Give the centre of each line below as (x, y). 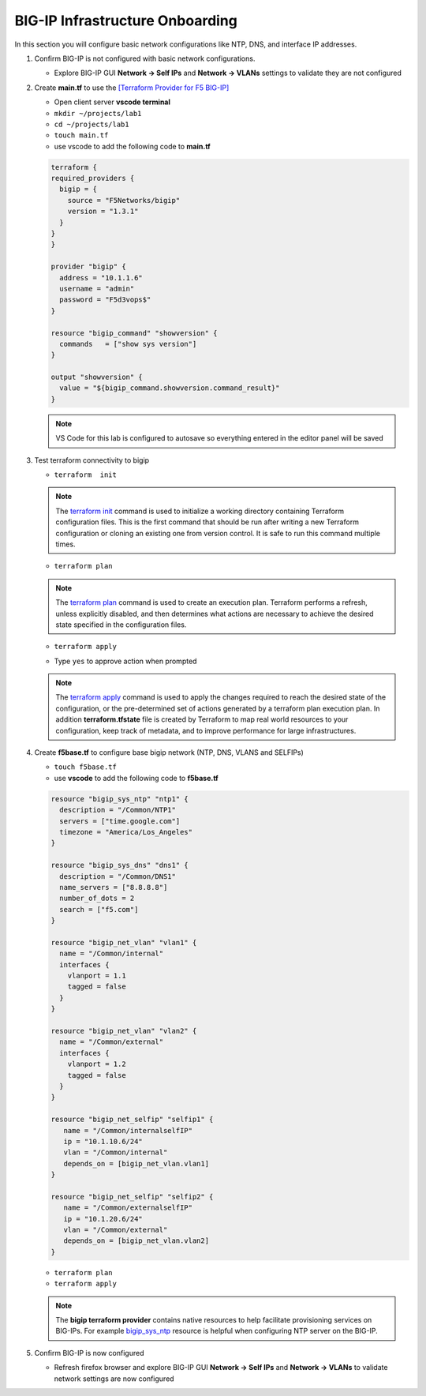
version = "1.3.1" (103, 212)
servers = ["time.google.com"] (120, 821)
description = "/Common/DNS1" (118, 876)
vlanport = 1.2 (97, 1064)
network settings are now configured (114, 1379)
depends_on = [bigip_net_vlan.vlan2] (136, 1241)
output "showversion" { (97, 377)
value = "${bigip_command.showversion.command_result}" (170, 388)
